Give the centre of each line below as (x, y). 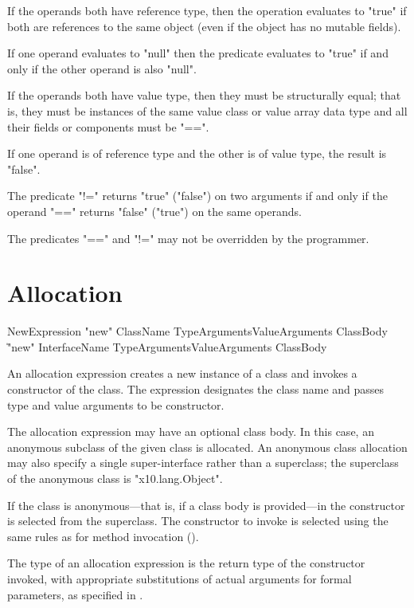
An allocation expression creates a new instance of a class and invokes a (182, 373)
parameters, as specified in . (75, 594)
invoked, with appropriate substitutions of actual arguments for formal (180, 578)
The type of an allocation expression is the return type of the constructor (186, 563)
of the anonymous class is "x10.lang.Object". (115, 478)
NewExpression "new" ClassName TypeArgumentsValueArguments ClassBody (197, 331)
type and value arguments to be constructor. (116, 404)
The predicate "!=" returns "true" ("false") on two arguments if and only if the (197, 196)
